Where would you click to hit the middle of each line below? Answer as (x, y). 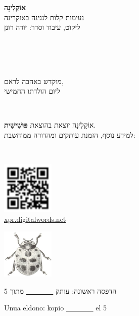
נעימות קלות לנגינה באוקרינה (44, 17)
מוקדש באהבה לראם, (34, 81)
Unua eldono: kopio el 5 (55, 308)
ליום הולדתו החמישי (32, 91)
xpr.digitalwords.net (35, 219)
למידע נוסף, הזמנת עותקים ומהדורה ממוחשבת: (70, 134)
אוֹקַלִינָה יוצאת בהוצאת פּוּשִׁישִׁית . (50, 125)
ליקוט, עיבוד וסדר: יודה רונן (42, 27)
